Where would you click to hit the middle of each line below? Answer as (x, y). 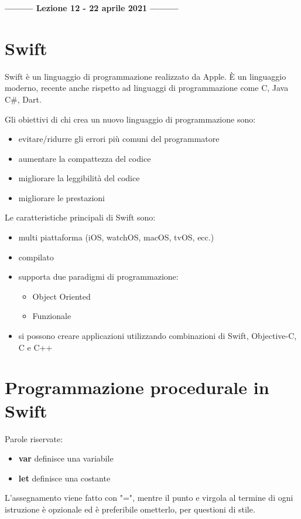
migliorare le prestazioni (61, 197)
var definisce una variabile (66, 458)
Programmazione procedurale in (137, 387)
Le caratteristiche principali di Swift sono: (80, 217)
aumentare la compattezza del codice (85, 158)
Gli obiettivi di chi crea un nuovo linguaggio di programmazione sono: (130, 119)
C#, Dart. (23, 99)
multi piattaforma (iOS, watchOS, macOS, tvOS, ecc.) (116, 237)
